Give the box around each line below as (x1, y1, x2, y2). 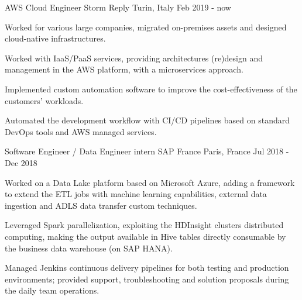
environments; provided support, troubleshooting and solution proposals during (5, 273, 289, 285)
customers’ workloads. (5, 94, 84, 106)
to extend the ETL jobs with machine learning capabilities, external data (5, 188, 267, 200)
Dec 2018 (5, 156, 37, 168)
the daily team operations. (5, 284, 99, 296)
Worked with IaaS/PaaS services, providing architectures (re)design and (5, 51, 263, 64)
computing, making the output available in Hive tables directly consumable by (5, 230, 286, 242)
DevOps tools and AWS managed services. (5, 125, 157, 137)
